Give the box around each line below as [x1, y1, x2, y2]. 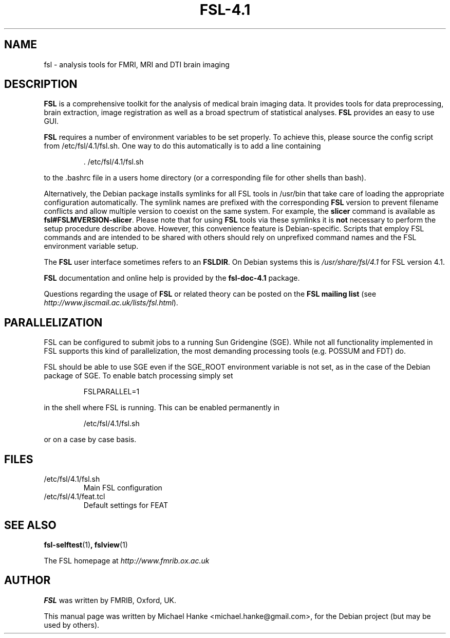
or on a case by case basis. [44, 435, 137, 444]
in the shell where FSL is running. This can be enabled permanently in [44, 403, 280, 412]
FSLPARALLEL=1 [83, 387, 140, 396]
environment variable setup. [44, 242, 139, 251]
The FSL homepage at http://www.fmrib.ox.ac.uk [44, 556, 210, 565]
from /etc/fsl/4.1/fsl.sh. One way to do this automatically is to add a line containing [44, 141, 321, 151]
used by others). [44, 620, 100, 629]
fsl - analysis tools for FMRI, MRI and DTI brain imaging [44, 60, 230, 69]
